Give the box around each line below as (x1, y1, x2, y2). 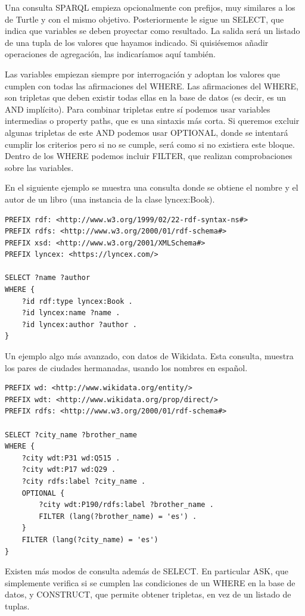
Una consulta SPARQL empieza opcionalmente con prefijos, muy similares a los (5, 1, 295, 13)
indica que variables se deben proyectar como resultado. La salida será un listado (5, 24, 300, 37)
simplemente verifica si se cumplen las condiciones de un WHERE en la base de (5, 576, 295, 589)
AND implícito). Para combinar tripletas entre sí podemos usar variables (5, 102, 270, 115)
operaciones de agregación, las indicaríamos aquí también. (5, 48, 216, 60)
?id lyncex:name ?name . (21, 309, 120, 318)
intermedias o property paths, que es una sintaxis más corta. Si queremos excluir (5, 114, 300, 127)
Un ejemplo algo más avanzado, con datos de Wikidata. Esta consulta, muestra (5, 350, 294, 362)
